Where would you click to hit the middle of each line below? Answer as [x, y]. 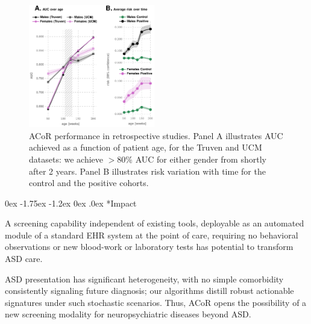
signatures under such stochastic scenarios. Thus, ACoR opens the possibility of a [156, 302]
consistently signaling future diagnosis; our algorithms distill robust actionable [149, 291]
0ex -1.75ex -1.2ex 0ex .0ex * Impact [71, 203]
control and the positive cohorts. [89, 183]
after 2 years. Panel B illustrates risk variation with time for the [147, 171]
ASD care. [24, 259]
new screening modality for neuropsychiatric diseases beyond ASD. [128, 314]
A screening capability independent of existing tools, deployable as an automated [155, 223]
